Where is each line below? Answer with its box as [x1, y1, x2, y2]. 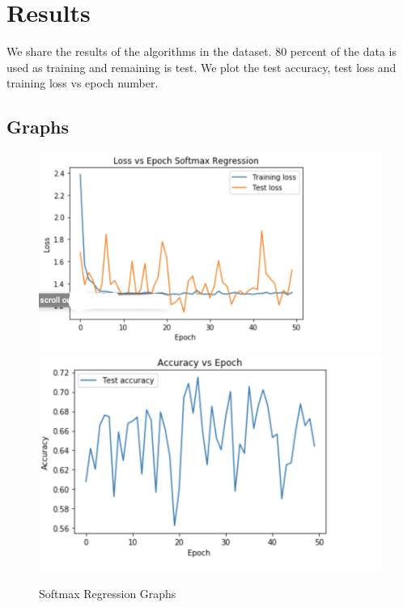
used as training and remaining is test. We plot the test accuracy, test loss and [6, 58, 397, 75]
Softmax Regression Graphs [39, 584, 176, 601]
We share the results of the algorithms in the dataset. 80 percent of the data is [6, 43, 397, 60]
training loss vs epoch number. [6, 74, 159, 91]
